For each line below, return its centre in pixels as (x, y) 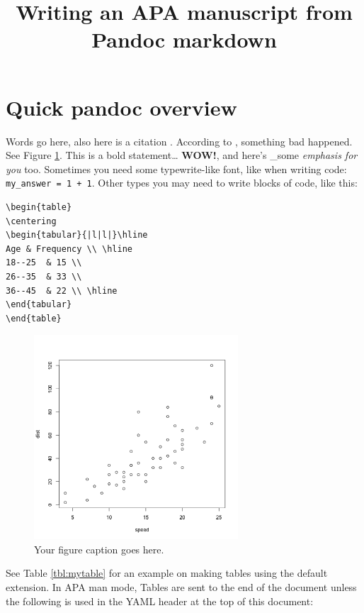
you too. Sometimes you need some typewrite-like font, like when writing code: (176, 169)
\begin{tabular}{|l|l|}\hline (77, 235)
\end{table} (34, 318)
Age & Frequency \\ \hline (69, 249)
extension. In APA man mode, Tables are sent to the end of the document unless (181, 587)
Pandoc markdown (184, 39)
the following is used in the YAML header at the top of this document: (160, 601)
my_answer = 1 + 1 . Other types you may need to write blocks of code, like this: (182, 183)
